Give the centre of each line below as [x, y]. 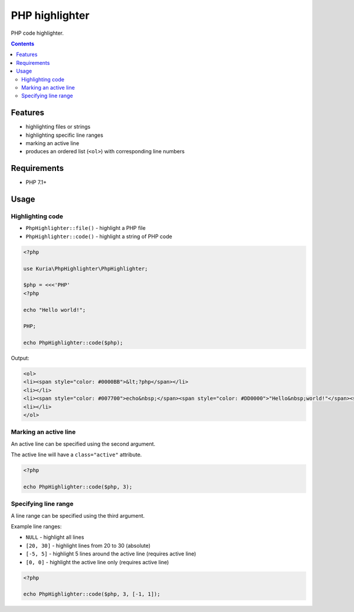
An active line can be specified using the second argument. [83, 444]
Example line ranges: [36, 527]
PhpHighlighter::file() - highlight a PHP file [86, 228]
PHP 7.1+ [36, 182]
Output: [20, 358]
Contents [23, 44]
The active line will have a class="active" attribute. [76, 455]
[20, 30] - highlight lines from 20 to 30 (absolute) [88, 545]
